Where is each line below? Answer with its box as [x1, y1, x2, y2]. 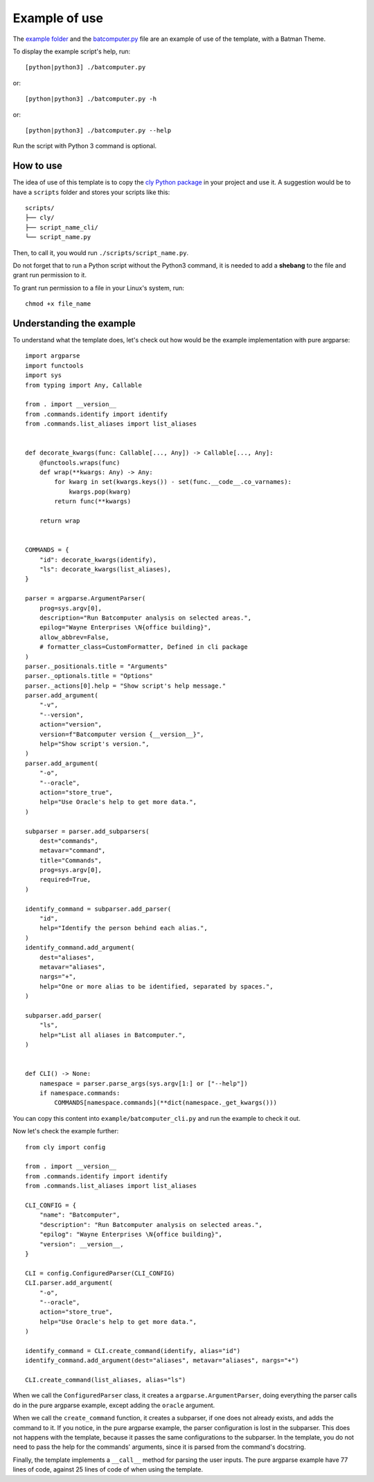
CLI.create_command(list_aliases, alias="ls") [25, 1376, 186, 1384]
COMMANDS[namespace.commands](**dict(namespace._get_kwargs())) [54, 1099, 277, 1107]
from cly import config [25, 1143, 106, 1151]
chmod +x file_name [25, 300, 91, 308]
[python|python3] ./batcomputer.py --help [25, 126, 172, 134]
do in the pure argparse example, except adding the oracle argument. [12, 1401, 215, 1409]
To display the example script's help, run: [12, 47, 131, 55]
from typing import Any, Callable [25, 381, 142, 389]
